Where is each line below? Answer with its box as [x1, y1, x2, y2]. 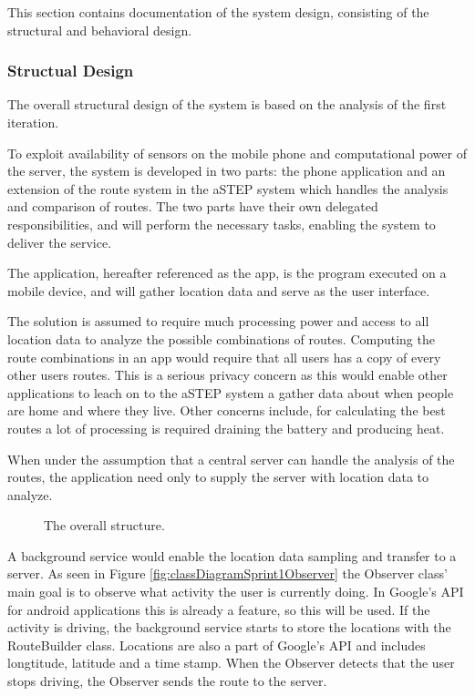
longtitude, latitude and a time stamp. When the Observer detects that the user [7, 653, 455, 672]
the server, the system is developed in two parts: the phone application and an [7, 161, 446, 180]
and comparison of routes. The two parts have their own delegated [7, 197, 378, 216]
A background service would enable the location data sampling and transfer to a [7, 546, 457, 565]
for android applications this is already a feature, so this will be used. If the [7, 599, 430, 619]
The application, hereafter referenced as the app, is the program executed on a [7, 263, 447, 282]
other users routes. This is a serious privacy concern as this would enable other [7, 365, 448, 384]
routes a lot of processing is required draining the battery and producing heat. [7, 418, 445, 437]
